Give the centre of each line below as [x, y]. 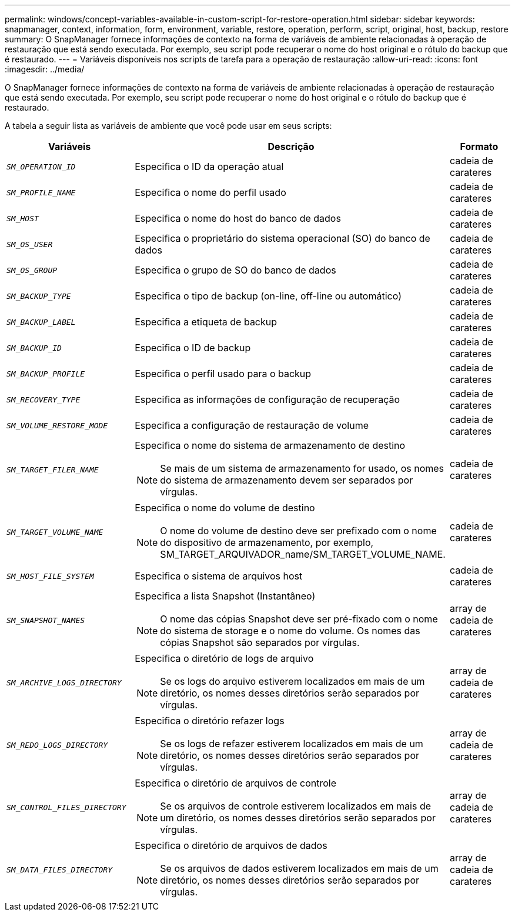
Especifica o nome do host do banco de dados [238, 218]
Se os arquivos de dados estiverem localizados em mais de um [299, 868]
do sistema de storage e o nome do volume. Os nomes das [290, 631]
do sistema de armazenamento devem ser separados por [287, 480]
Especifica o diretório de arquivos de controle [235, 783]
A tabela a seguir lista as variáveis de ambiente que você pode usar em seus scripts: [168, 126]
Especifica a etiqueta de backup [206, 322]
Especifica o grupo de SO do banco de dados [235, 270]
